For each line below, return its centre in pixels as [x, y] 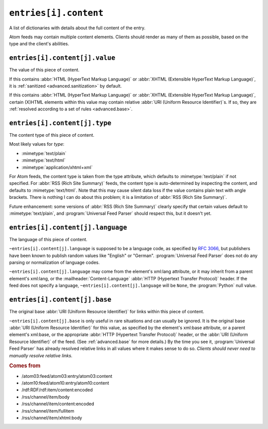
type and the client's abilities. [39, 44]
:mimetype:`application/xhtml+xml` [57, 167]
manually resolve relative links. [41, 355]
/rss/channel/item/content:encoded [58, 404]
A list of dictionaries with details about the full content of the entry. [77, 28]
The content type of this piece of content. [52, 135]
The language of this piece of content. [48, 239]
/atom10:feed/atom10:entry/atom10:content [65, 383]
